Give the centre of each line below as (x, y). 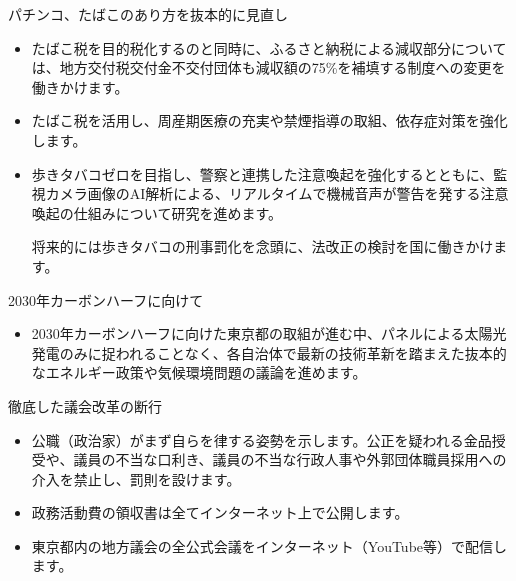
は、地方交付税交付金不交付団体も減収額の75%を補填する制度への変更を (268, 67)
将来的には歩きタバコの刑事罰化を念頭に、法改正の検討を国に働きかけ (262, 246)
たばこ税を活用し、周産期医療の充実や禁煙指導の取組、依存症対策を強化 (269, 120)
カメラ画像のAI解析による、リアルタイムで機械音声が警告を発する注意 (277, 193)
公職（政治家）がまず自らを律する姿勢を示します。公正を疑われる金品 (261, 439)
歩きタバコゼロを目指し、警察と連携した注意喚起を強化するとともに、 (262, 173)
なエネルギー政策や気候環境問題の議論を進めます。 (199, 372)
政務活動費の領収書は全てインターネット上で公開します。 (220, 512)
